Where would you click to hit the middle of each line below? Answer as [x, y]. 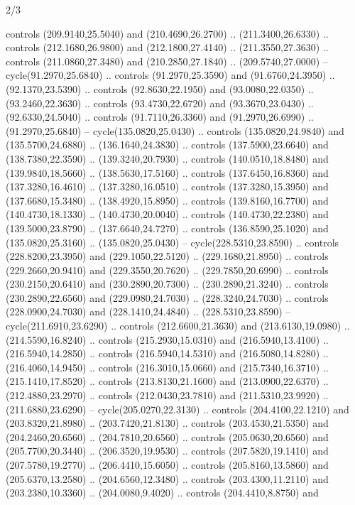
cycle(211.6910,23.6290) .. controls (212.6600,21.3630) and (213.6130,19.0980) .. [178, 326]
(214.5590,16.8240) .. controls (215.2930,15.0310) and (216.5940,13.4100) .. [167, 339]
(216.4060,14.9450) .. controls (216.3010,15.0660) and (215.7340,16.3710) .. [167, 367]
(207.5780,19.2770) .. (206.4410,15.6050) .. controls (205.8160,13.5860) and [167, 465]
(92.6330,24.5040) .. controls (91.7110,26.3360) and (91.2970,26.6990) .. [160, 117]
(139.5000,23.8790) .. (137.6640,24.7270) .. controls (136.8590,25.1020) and [167, 228]
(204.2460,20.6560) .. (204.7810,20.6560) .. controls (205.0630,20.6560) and [167, 436]
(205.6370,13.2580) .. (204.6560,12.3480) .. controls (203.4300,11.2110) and [167, 478]
